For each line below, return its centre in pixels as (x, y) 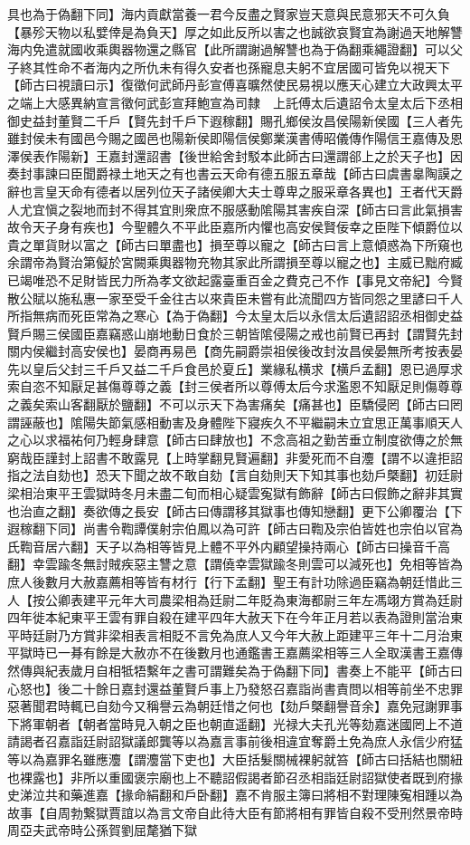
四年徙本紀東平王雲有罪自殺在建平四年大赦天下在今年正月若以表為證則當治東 (235, 617)
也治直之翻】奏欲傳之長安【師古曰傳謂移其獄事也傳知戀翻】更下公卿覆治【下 (235, 510)
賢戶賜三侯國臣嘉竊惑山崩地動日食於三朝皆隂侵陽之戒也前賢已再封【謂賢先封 (235, 333)
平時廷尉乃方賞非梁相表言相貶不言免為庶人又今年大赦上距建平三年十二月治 (229, 634)
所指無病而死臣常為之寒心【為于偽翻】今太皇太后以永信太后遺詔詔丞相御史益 (235, 316)
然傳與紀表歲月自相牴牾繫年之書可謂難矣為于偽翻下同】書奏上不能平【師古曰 (235, 670)
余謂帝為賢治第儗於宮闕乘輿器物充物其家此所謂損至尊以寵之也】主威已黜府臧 (235, 262)
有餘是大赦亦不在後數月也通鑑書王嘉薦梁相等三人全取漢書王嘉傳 (273, 653)
